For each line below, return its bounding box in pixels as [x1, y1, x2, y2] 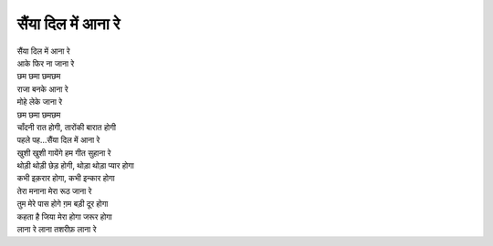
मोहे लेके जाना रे [16, 97, 63, 108]
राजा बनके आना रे [16, 83, 68, 95]
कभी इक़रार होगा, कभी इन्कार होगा [16, 173, 115, 184]
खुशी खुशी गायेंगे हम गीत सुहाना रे [16, 147, 111, 159]
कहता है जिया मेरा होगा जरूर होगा [16, 210, 113, 222]
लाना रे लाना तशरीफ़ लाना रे [16, 224, 97, 235]
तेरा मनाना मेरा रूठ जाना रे [16, 185, 92, 196]
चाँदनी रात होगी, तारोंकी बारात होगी [16, 121, 116, 132]
